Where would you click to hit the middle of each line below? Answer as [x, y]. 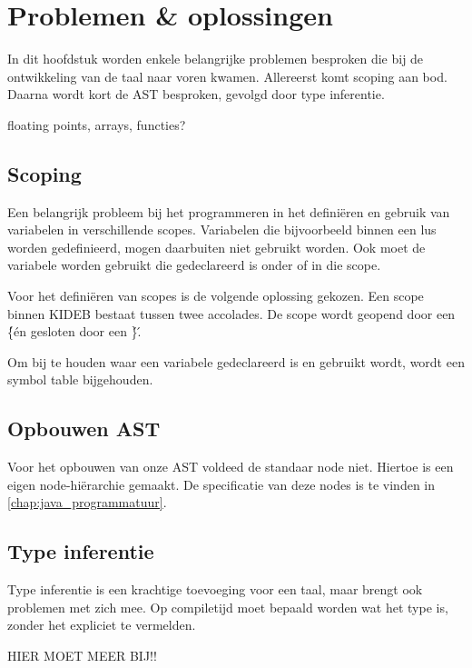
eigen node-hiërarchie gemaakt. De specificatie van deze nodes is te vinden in [221, 484]
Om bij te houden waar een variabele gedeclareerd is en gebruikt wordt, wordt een [236, 361]
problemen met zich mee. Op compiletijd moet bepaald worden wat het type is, [228, 607]
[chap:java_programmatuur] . [87, 502]
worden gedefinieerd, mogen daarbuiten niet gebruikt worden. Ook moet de [216, 247]
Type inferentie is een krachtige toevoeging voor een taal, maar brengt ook [215, 589]
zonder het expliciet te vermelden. [102, 625]
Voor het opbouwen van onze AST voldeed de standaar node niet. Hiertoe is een [231, 467]
